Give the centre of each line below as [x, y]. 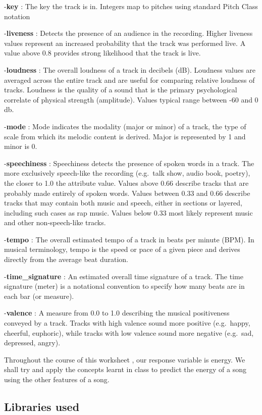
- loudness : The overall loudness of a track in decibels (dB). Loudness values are [130, 69]
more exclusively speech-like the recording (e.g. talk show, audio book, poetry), [127, 173]
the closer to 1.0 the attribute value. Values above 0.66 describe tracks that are [126, 183]
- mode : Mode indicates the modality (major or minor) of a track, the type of [125, 126]
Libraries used [42, 406]
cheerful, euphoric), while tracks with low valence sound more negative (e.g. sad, [129, 332]
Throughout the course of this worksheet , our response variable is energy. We [125, 359]
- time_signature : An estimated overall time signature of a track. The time [124, 276]
